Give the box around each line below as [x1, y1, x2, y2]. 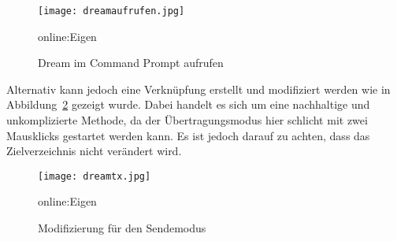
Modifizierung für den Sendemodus [38, 220, 206, 236]
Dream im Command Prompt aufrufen [38, 54, 224, 71]
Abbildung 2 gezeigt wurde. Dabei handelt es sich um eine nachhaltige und [6, 96, 370, 113]
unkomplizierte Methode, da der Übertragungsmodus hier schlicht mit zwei [6, 112, 368, 128]
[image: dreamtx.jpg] [38, 170, 151, 182]
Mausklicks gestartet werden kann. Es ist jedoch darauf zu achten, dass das [6, 127, 370, 143]
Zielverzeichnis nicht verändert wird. [6, 143, 182, 159]
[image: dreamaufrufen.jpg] [38, 6, 185, 17]
